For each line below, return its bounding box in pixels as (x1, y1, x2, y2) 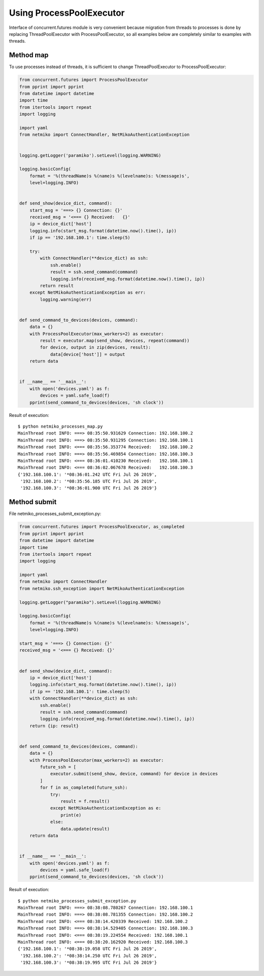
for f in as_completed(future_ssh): (40, 785, 128, 791)
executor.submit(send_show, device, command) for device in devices (50, 771, 218, 777)
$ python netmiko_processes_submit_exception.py (18, 898, 136, 903)
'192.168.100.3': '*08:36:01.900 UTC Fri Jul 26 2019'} (20, 486, 157, 491)
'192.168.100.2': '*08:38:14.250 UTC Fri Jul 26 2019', (20, 953, 157, 958)
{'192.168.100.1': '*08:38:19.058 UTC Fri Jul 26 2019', (18, 946, 157, 951)
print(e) (60, 812, 82, 818)
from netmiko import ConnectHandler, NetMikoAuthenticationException (19, 132, 190, 137)
